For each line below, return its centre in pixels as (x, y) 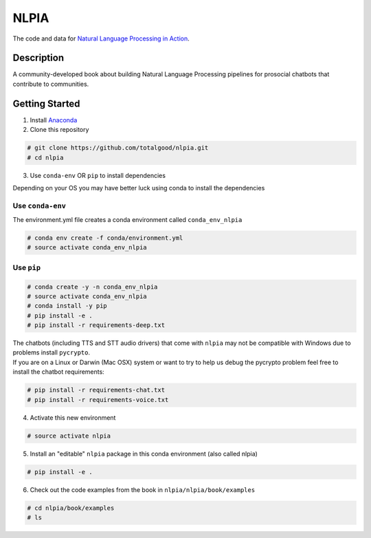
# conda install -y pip (67, 306)
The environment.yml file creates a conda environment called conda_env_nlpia (127, 220)
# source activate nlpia (69, 436)
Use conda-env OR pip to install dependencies (98, 175)
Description (38, 58)
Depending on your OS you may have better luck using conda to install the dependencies (139, 188)
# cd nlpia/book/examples (71, 508)
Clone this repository (59, 130)
